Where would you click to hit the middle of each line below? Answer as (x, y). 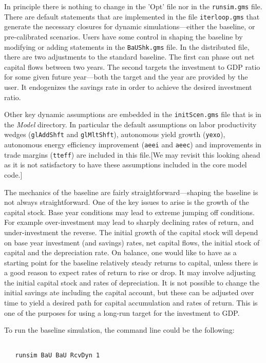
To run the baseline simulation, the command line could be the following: (119, 330)
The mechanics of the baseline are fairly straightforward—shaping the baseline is (131, 192)
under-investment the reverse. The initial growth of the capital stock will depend (131, 232)
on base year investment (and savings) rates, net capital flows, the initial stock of (132, 242)
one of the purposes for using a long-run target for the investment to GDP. (122, 312)
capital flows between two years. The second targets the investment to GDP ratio (132, 66)
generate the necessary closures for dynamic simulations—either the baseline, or (130, 26)
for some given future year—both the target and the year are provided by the (126, 77)
